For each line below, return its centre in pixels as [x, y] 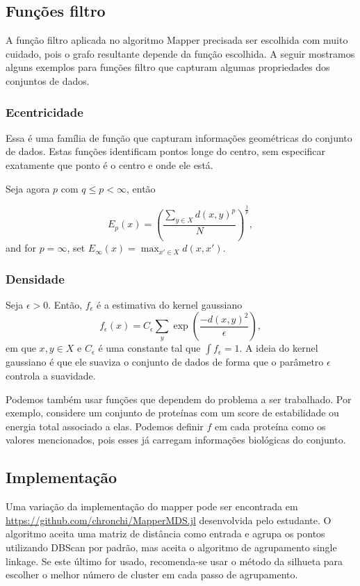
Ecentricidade [44, 112]
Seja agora [28, 188]
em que [21, 348]
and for [21, 248]
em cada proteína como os [270, 426]
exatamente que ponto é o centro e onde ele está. [109, 164]
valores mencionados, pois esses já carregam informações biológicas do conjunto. [176, 440]
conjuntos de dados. [48, 80]
